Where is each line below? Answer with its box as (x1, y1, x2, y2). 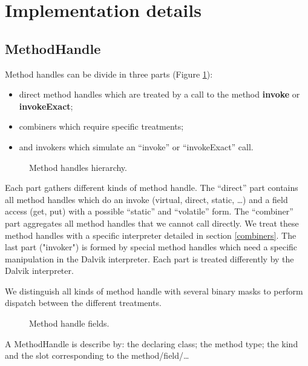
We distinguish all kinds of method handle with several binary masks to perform (5, 284, 303, 297)
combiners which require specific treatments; (19, 120, 184, 133)
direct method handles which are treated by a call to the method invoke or (19, 88, 300, 101)
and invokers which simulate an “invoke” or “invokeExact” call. (19, 140, 254, 153)
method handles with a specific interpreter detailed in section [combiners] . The (5, 228, 297, 241)
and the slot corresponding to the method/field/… (5, 349, 189, 362)
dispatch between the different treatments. (5, 296, 162, 309)
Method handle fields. (29, 317, 110, 330)
